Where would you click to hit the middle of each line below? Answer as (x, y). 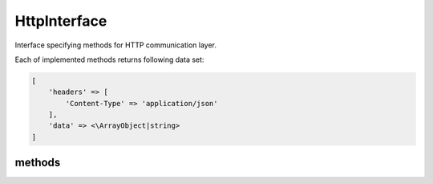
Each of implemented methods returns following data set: (109, 59)
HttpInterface (61, 21)
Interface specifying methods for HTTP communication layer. (115, 45)
